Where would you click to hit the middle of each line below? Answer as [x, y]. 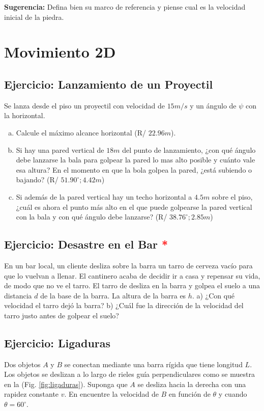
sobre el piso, [232, 196]
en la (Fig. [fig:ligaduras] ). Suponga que [66, 384]
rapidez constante [32, 394]
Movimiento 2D [60, 52]
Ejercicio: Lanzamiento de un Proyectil [109, 84]
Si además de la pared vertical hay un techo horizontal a [104, 196]
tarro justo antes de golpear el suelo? [62, 315]
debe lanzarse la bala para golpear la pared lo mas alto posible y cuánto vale [136, 160]
